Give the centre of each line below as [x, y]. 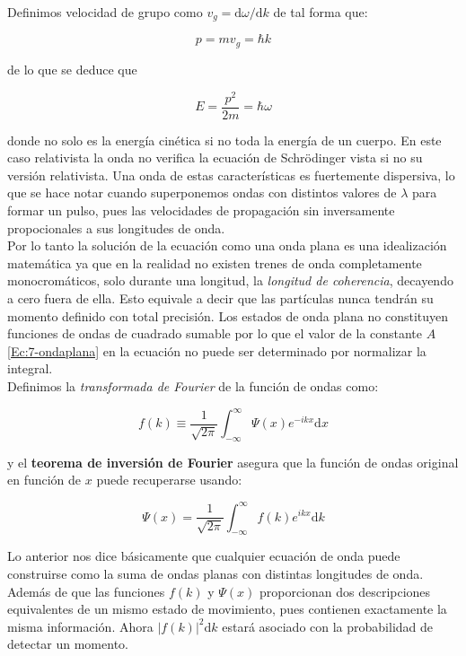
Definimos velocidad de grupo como [105, 12]
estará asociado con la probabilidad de [328, 626]
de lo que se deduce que [72, 69]
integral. [30, 368]
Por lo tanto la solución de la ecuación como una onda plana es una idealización [227, 245]
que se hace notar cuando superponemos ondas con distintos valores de [202, 192]
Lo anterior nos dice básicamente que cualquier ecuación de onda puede [204, 556]
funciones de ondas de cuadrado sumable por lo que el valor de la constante [215, 333]
